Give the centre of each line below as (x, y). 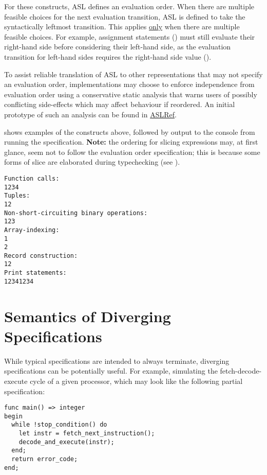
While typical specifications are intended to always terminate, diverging (117, 360)
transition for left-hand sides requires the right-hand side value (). (108, 56)
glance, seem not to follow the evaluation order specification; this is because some (132, 152)
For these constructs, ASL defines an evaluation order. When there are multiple (129, 6)
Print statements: (35, 273)
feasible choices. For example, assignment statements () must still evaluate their (130, 36)
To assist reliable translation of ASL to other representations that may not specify (133, 74)
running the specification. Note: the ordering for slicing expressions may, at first (131, 142)
